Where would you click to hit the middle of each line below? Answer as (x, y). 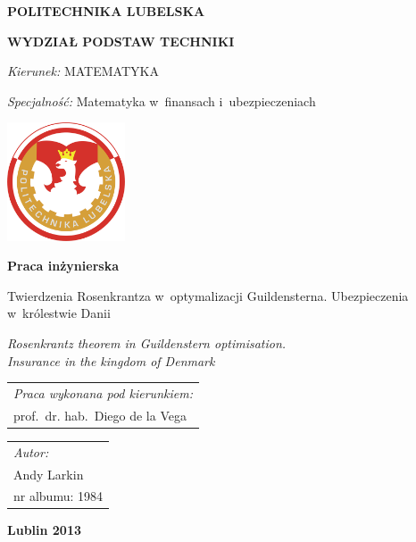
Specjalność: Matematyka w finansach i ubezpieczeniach (162, 100)
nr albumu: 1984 (58, 496)
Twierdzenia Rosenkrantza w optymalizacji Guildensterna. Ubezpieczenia (208, 295)
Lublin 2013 (45, 530)
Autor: (31, 451)
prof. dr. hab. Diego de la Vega (100, 415)
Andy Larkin (49, 474)
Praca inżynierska (63, 266)
